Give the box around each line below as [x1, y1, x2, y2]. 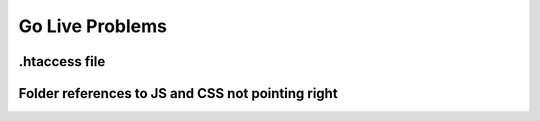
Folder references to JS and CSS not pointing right [18, 85, 339, 102]
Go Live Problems [18, 15, 168, 37]
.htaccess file [18, 53, 106, 70]
